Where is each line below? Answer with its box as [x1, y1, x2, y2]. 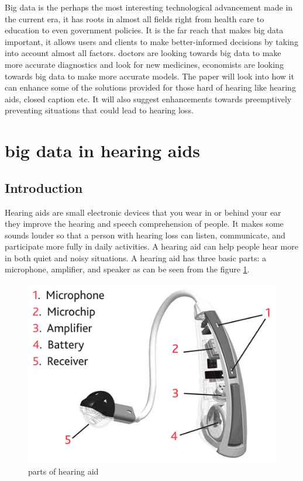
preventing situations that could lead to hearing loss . [5, 104, 194, 116]
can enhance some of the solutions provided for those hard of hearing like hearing [5, 81, 296, 94]
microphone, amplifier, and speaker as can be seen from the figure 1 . [5, 263, 250, 275]
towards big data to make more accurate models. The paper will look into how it [5, 70, 294, 82]
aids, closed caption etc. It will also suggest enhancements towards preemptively [5, 92, 292, 105]
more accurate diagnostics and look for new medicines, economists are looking [5, 58, 284, 70]
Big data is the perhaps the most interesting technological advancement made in [5, 1, 293, 13]
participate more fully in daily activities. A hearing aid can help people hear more [5, 240, 298, 252]
